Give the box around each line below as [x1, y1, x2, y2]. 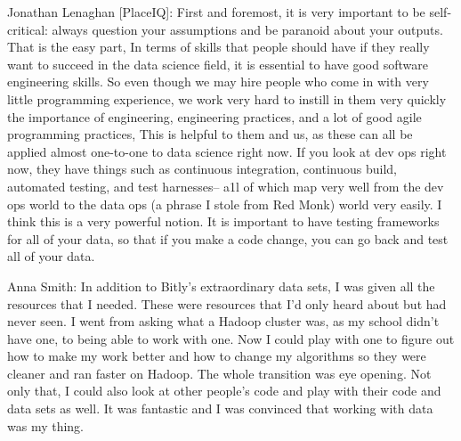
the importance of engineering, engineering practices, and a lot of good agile [7, 107, 422, 126]
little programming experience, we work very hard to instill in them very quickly [7, 89, 447, 108]
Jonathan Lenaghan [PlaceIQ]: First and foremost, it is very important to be [7, 3, 425, 20]
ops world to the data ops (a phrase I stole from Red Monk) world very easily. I [7, 194, 442, 213]
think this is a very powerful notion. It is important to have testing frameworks [7, 212, 440, 231]
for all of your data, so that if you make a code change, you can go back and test [7, 229, 449, 248]
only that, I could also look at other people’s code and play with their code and [7, 381, 441, 400]
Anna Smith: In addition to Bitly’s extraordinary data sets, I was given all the [7, 276, 435, 295]
